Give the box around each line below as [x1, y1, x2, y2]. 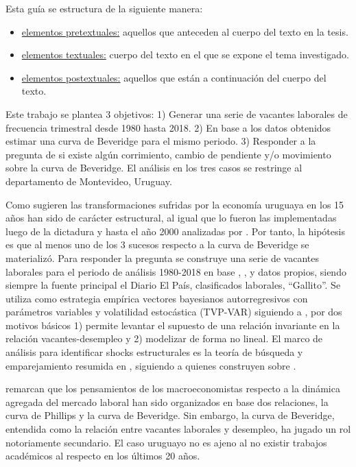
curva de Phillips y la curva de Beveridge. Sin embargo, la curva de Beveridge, [5, 408, 335, 422]
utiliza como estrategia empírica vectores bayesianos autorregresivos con [5, 291, 308, 305]
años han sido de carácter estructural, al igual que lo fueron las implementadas [5, 211, 337, 225]
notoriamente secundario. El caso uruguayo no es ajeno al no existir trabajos [5, 435, 327, 449]
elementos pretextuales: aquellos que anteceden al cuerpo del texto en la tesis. [21, 24, 348, 38]
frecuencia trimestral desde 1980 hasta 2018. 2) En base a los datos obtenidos [5, 120, 331, 134]
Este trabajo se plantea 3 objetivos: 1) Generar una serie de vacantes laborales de [5, 106, 348, 121]
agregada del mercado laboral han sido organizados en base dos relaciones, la [5, 394, 329, 409]
